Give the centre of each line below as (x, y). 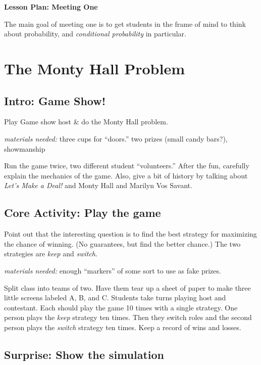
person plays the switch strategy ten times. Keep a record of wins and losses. (123, 327)
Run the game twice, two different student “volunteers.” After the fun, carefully (127, 166)
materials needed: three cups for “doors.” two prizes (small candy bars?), (116, 138)
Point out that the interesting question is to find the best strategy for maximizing (130, 234)
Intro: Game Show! (55, 100)
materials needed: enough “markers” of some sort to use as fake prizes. (113, 270)
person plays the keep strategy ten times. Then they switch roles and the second (128, 317)
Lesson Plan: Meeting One (51, 7)
